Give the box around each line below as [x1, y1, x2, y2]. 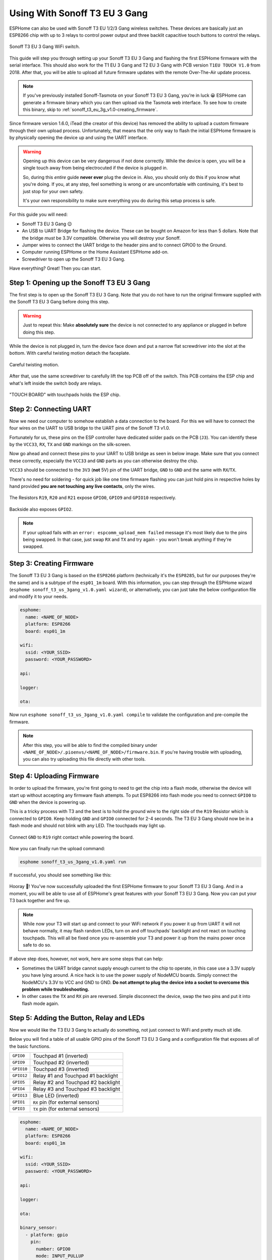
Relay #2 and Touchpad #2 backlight [33, 1079, 120, 1086]
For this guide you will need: [9, 212, 68, 218]
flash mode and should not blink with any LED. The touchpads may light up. [9, 823, 166, 829]
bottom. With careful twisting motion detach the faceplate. [9, 350, 130, 356]
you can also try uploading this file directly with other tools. [23, 756, 146, 762]
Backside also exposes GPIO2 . [9, 506, 73, 512]
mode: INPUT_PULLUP [36, 1253, 84, 1258]
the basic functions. [9, 1043, 51, 1049]
